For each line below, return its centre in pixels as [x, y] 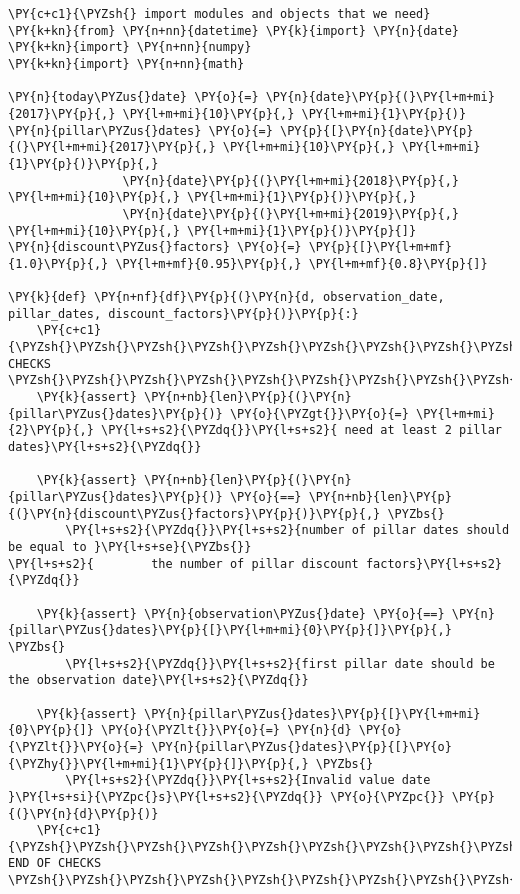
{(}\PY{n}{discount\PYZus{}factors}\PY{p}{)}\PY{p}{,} [194, 513]
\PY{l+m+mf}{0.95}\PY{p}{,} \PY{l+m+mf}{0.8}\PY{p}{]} [301, 263]
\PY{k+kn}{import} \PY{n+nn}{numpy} [130, 47]
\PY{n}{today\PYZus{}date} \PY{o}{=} [133, 97]
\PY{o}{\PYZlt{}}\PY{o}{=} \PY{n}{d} [226, 730]
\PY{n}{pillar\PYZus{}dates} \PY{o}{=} [140, 130]
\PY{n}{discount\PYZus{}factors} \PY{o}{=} [155, 247]
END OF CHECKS [55, 863]
